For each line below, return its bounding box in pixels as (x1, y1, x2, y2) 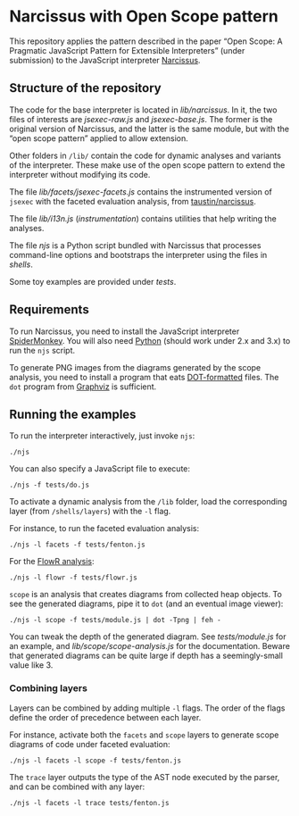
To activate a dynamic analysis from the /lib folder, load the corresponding (9, 496, 287, 507)
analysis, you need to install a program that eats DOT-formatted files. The (9, 371, 279, 382)
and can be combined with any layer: (9, 781, 145, 792)
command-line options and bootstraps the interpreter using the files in (9, 249, 268, 260)
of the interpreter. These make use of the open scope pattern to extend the (9, 159, 286, 171)
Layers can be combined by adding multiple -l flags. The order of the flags (9, 703, 286, 713)
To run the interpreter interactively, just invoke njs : (9, 430, 195, 441)
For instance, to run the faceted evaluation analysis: (9, 523, 200, 534)
